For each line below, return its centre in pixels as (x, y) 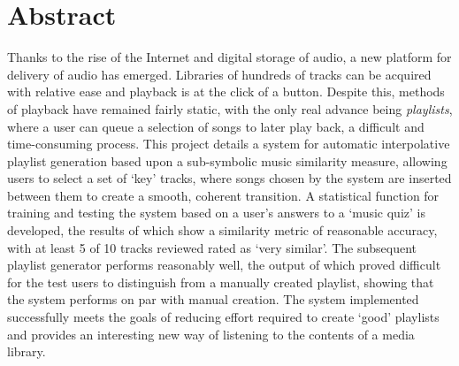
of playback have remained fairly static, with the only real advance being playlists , (230, 108)
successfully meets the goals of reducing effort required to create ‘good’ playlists (223, 317)
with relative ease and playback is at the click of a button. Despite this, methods (226, 91)
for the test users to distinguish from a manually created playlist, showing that (221, 282)
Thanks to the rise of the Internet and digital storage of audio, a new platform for (229, 57)
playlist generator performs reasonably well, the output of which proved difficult (224, 265)
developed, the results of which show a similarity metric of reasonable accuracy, (222, 230)
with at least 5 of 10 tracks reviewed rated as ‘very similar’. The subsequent (212, 247)
